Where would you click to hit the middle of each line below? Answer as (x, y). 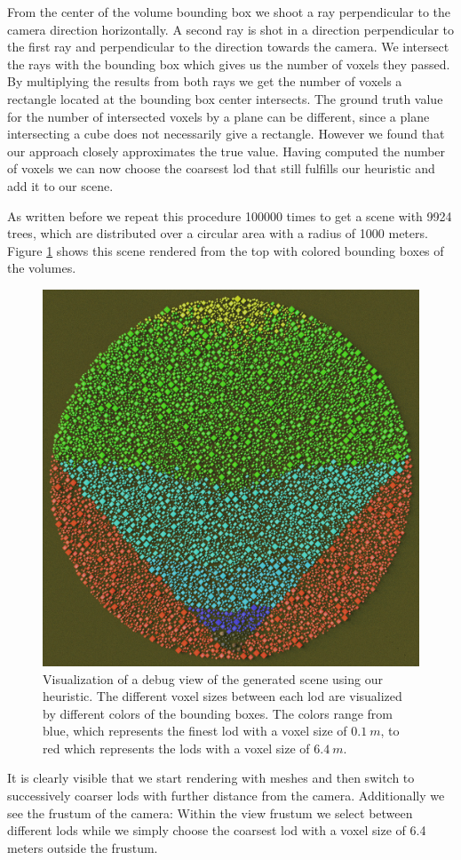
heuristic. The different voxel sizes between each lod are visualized (223, 696)
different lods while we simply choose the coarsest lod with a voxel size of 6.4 (217, 830)
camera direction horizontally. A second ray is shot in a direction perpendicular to (230, 29)
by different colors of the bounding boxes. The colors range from (218, 713)
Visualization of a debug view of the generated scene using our (213, 678)
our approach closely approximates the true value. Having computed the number (227, 151)
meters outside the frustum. (83, 847)
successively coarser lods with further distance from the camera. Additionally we (226, 796)
